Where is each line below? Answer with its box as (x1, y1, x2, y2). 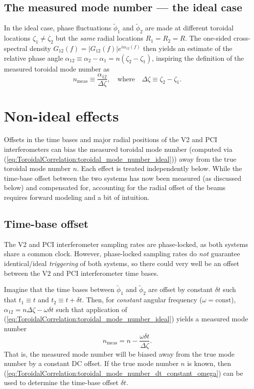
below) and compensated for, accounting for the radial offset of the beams (4, 182, 226, 193)
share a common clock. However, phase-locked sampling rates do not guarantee (4, 248, 240, 259)
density (29, 43, 51, 53)
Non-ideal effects (4, 106, 119, 126)
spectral (4, 43, 27, 53)
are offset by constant (148, 284, 213, 294)
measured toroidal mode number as (4, 63, 110, 73)
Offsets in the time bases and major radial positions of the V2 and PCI (4, 134, 217, 145)
